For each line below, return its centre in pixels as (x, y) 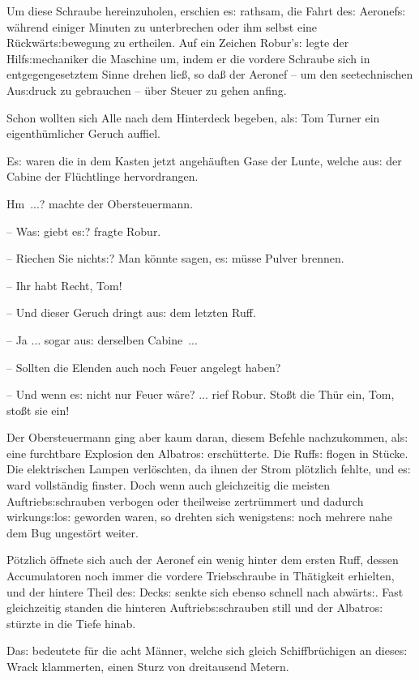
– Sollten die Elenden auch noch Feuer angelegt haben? (144, 367)
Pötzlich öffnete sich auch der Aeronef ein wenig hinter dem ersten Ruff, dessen (203, 560)
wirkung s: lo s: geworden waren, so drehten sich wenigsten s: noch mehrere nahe (199, 517)
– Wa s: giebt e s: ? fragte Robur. (84, 231)
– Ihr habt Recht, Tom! (64, 285)
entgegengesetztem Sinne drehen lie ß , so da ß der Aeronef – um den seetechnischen (210, 74)
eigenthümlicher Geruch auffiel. (83, 133)
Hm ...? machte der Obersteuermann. (100, 203)
